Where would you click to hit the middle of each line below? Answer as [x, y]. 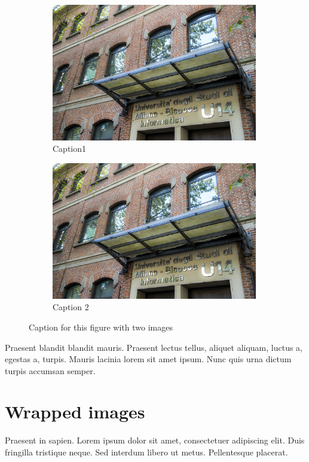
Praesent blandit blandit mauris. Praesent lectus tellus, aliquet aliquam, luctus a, [154, 347]
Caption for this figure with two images [101, 327]
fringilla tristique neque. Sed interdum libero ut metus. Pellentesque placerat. [146, 452]
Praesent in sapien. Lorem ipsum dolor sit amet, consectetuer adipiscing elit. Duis [155, 440]
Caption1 [70, 149]
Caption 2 [71, 307]
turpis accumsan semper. [50, 370]
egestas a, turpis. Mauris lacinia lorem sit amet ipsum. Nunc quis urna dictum [148, 359]
